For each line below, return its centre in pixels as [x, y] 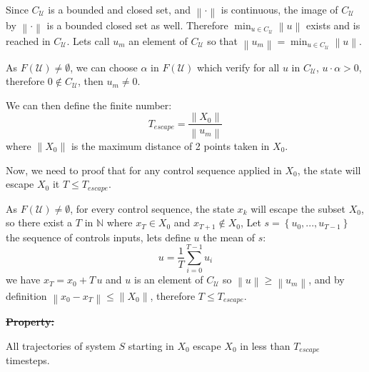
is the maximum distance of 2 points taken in [170, 145]
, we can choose [104, 67]
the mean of [229, 237]
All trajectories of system [61, 346]
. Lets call [88, 41]
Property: [30, 322]
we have [23, 280]
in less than [265, 346]
